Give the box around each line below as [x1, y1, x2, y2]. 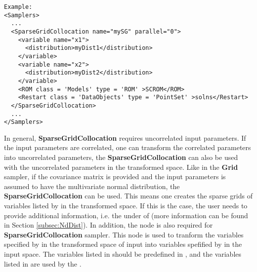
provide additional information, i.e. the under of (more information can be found [4, 210, 248, 220]
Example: [4, 3, 33, 10]
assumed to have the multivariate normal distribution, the [4, 181, 180, 191]
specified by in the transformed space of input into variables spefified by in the [4, 239, 242, 249]
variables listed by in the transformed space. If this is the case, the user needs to [4, 200, 248, 210]
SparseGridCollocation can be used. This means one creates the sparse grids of [4, 191, 253, 201]
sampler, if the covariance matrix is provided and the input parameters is [4, 171, 226, 182]
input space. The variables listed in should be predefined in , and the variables [4, 248, 242, 259]
